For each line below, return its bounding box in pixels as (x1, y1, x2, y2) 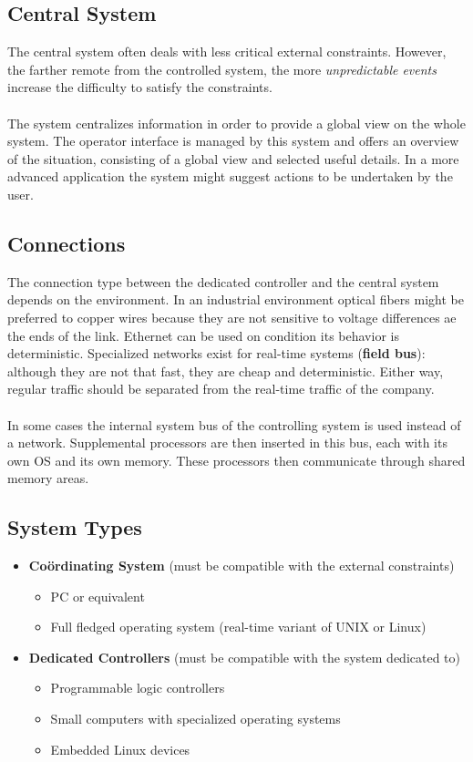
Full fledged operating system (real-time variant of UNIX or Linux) (50, 617, 427, 636)
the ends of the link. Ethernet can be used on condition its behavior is (7, 325, 399, 345)
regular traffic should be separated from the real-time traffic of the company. (7, 379, 435, 398)
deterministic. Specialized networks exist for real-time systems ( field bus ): (7, 344, 426, 363)
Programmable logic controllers (50, 678, 225, 697)
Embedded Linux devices (50, 739, 190, 758)
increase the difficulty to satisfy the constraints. (7, 77, 272, 97)
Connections (7, 229, 126, 257)
